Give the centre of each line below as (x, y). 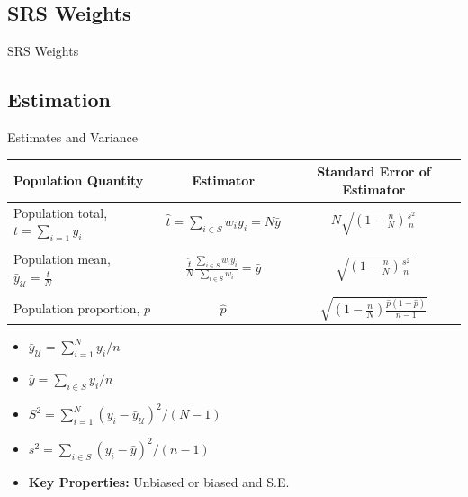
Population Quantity (79, 180)
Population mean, (62, 259)
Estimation (59, 99)
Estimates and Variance (73, 137)
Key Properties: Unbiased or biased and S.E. (159, 481)
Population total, (61, 212)
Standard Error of (374, 172)
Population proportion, (77, 308)
